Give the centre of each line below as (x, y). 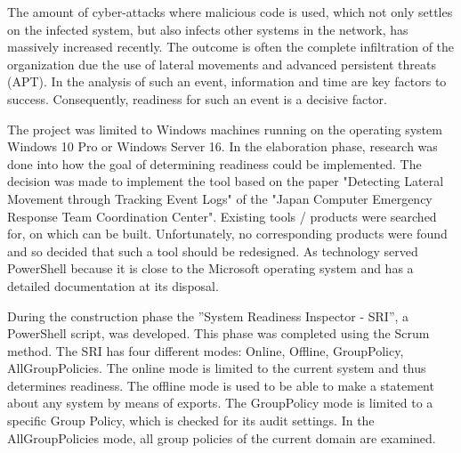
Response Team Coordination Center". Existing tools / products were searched (222, 216)
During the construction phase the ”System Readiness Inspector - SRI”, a (208, 315)
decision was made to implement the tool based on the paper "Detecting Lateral (226, 181)
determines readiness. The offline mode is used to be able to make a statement (221, 385)
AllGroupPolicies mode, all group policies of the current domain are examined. (222, 437)
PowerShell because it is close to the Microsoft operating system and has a (210, 268)
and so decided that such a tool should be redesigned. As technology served (213, 251)
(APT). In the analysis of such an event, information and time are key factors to (227, 81)
